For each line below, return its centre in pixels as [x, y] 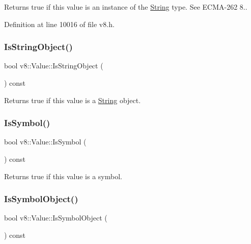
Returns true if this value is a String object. [73, 100]
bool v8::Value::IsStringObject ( [54, 66]
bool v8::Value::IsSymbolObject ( [56, 218]
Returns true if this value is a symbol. [63, 176]
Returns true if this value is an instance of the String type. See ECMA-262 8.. [126, 7]
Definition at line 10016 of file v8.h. [59, 24]
